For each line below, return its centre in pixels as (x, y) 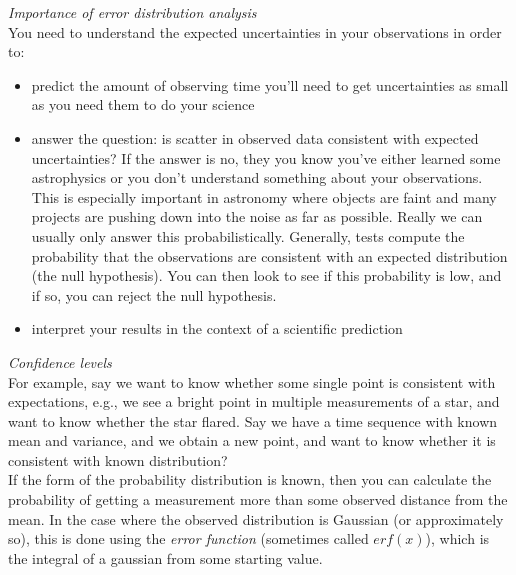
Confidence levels (60, 361)
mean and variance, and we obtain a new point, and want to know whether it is (252, 440)
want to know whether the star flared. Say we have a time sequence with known (253, 420)
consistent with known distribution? (118, 459)
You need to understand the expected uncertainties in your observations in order (255, 31)
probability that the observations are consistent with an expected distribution (269, 255)
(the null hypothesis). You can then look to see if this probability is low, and (266, 275)
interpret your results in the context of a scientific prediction (217, 328)
